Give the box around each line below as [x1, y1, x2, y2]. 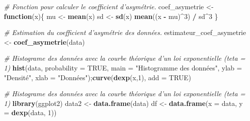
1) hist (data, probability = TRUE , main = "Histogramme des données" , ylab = [4, 62, 242, 72]
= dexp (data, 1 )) [4, 107, 57, 118]
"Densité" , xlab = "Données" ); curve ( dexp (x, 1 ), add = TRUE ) [4, 72, 191, 82]
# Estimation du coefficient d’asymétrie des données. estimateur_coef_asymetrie [4, 27, 246, 37]
